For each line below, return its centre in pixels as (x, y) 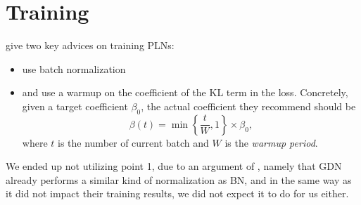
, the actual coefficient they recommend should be (248, 106)
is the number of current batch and (133, 142)
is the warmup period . (271, 142)
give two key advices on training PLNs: (90, 45)
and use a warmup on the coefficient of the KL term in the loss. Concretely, (185, 92)
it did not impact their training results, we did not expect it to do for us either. (177, 193)
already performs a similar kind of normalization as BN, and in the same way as (179, 179)
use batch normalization (74, 68)
